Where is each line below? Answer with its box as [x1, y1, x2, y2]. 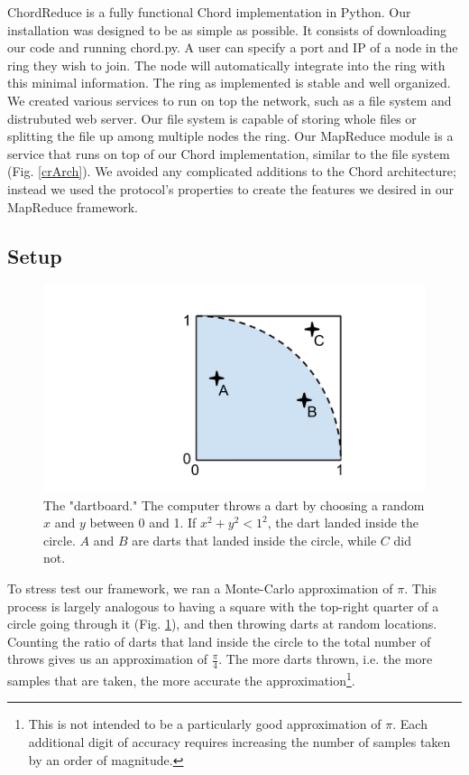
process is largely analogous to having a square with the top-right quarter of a [7, 596, 439, 615]
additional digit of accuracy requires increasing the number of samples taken [28, 732, 451, 751]
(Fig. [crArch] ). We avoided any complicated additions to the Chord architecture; [7, 162, 456, 181]
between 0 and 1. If [89, 513, 197, 532]
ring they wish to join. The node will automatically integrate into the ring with [7, 55, 446, 74]
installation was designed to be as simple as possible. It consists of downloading [7, 20, 446, 39]
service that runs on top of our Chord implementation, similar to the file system [7, 144, 450, 163]
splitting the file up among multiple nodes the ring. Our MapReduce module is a [7, 126, 454, 145]
